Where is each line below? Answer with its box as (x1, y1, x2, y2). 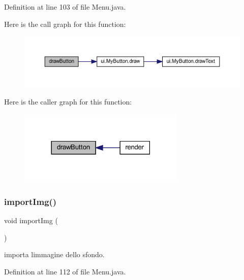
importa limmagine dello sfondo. (4, 249, 105, 260)
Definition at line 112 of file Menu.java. (4, 266, 126, 276)
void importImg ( (4, 215, 58, 226)
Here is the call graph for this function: (4, 18, 126, 29)
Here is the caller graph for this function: (4, 96, 132, 107)
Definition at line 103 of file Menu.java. (4, 2, 126, 12)
